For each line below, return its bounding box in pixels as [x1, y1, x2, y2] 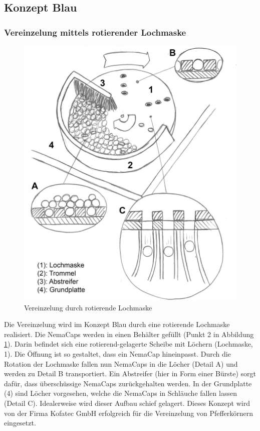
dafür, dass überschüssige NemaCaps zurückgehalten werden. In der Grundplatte [4, 378, 252, 388]
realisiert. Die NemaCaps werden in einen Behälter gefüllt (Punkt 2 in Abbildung [4, 329, 254, 339]
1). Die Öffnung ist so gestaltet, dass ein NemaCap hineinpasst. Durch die [4, 349, 231, 359]
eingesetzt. [4, 417, 36, 428]
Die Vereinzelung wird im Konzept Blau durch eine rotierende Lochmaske [4, 319, 230, 330]
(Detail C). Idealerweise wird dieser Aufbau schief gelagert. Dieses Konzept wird [4, 397, 250, 408]
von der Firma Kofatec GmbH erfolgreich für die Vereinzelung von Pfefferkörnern [4, 407, 253, 418]
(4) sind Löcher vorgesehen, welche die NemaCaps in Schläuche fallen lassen [4, 388, 237, 398]
